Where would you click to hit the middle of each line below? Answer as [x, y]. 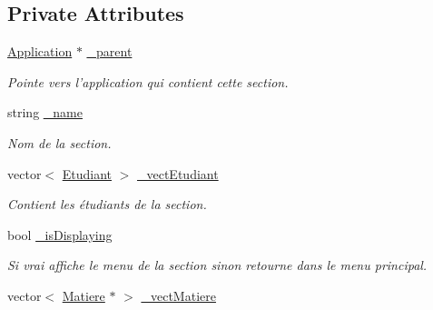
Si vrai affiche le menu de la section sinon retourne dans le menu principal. [217, 265]
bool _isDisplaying [60, 234]
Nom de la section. [59, 142]
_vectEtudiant [177, 173]
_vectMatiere [178, 295]
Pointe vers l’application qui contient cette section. [148, 81]
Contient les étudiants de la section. [107, 204]
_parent [109, 51]
